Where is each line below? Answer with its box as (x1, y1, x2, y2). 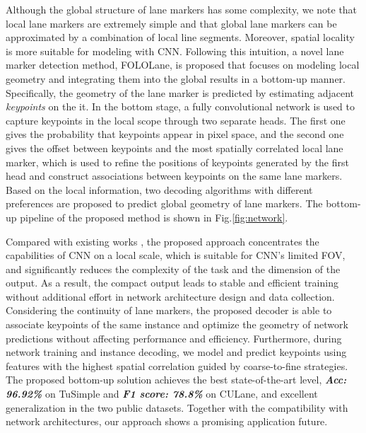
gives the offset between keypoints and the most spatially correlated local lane (6, 140, 343, 155)
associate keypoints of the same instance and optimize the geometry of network (6, 317, 348, 332)
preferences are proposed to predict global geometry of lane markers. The (6, 196, 323, 211)
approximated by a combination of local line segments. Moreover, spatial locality (6, 30, 355, 45)
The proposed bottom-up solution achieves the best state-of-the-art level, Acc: (6, 372, 347, 387)
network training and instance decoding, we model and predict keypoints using (6, 345, 347, 359)
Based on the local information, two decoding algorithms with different (6, 182, 313, 197)
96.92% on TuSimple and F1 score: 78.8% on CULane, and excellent (6, 386, 318, 401)
